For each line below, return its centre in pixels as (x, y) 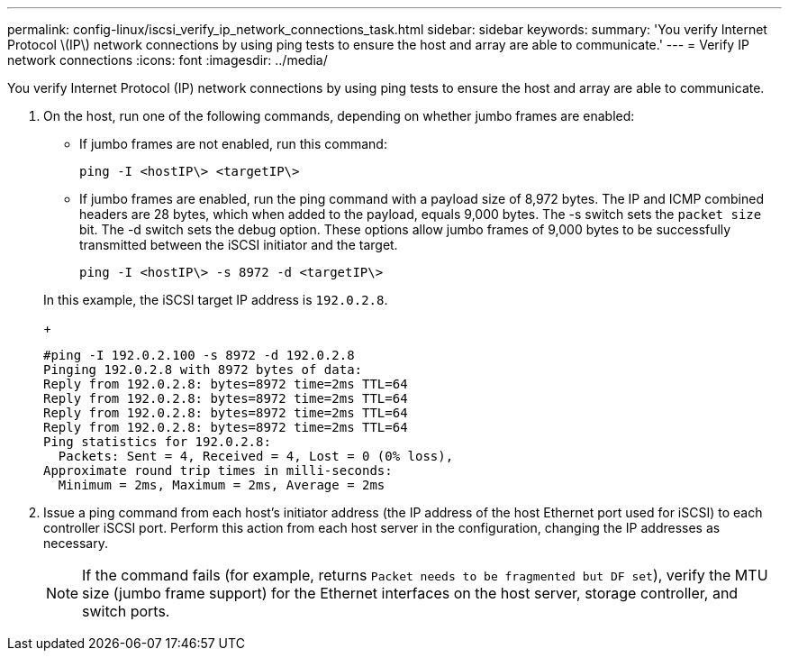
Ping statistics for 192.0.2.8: (157, 442)
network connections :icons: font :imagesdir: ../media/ (168, 60)
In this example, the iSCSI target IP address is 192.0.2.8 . (216, 300)
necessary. (76, 543)
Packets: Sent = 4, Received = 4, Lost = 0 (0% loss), (256, 456)
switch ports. (126, 611)
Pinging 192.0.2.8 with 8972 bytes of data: (203, 370)
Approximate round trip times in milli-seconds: (218, 471)
